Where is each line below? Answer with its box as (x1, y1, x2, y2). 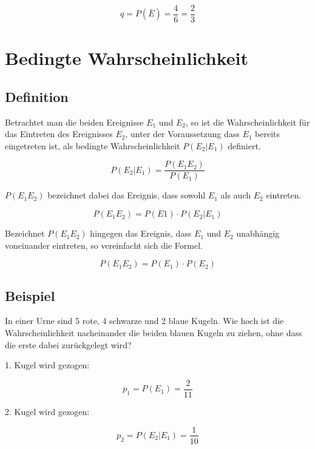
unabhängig (236, 227, 280, 240)
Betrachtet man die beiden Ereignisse (5, 115, 144, 128)
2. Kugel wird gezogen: (5, 405, 90, 417)
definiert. (228, 139, 261, 152)
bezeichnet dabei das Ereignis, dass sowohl (47, 189, 206, 201)
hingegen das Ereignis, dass (90, 227, 192, 240)
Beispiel (5, 286, 55, 305)
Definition (5, 87, 69, 106)
